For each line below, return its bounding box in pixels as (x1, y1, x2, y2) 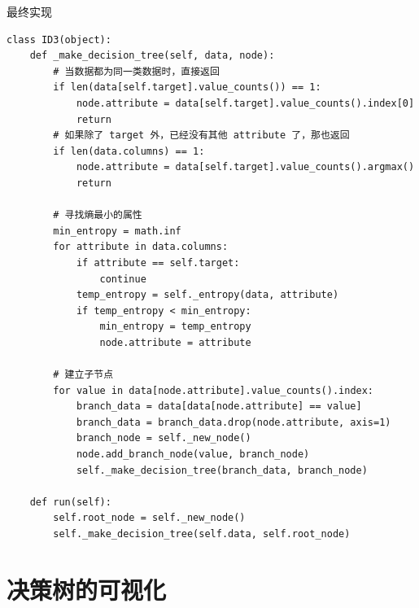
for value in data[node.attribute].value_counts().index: (53, 384, 374, 396)
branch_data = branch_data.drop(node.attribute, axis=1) (76, 416, 391, 428)
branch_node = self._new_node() (76, 432, 251, 444)
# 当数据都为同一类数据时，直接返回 (53, 65, 220, 77)
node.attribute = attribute (99, 336, 251, 348)
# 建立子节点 (53, 369, 114, 381)
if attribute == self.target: (76, 256, 240, 269)
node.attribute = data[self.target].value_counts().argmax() (76, 161, 415, 173)
